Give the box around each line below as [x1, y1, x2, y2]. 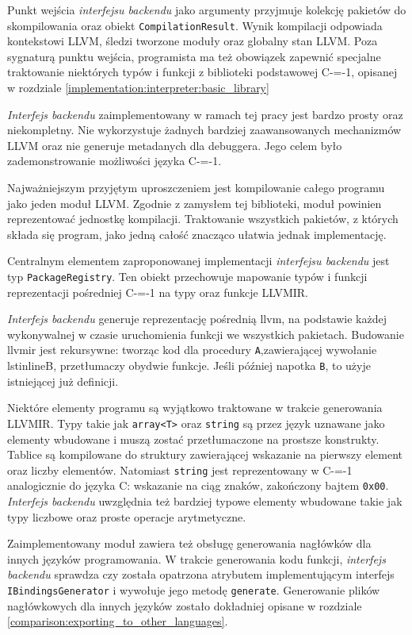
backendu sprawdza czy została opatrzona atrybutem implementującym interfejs [7, 566, 395, 583]
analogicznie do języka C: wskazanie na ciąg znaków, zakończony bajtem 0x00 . [7, 477, 389, 494]
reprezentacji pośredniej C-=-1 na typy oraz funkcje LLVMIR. [7, 283, 308, 300]
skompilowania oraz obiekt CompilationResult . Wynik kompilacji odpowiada [7, 17, 383, 33]
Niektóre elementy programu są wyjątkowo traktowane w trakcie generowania [7, 399, 383, 416]
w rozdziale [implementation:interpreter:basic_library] [7, 79, 269, 96]
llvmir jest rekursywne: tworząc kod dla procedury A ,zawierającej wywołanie [7, 341, 377, 358]
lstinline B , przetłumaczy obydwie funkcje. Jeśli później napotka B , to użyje [7, 357, 371, 374]
